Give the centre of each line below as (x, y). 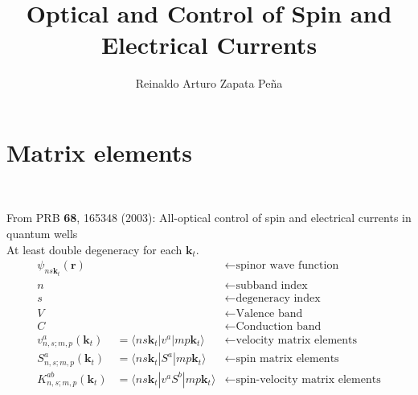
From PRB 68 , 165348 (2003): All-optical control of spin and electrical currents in (209, 218)
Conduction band (279, 326)
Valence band (269, 313)
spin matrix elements (287, 359)
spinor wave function (287, 266)
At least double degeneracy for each (94, 249)
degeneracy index (278, 298)
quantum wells (42, 234)
